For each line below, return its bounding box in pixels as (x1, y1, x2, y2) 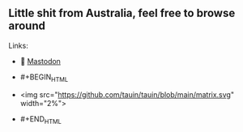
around (8, 19, 46, 33)
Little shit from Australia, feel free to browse (8, 6, 236, 20)
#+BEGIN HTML (19, 72, 69, 83)
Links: (8, 40, 28, 50)
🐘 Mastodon (19, 56, 61, 66)
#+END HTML (19, 113, 62, 126)
